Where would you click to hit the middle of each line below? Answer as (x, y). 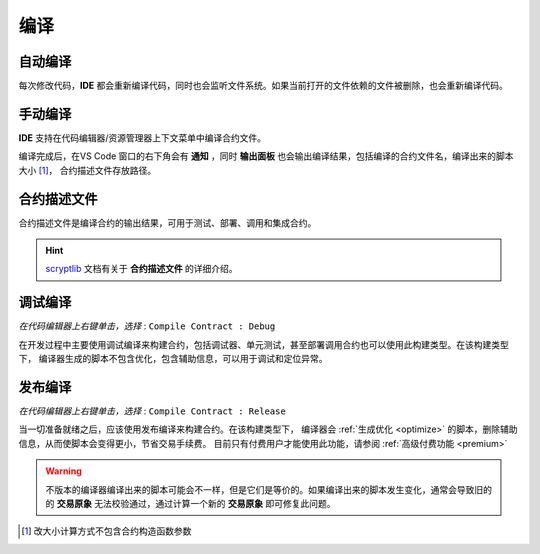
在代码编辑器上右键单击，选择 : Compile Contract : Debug (147, 326)
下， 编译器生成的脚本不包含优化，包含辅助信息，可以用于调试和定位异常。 (173, 359)
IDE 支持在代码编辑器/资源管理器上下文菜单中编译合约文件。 (142, 137)
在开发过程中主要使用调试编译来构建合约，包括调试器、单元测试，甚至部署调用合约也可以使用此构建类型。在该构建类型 (263, 344)
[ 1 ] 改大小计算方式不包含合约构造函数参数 (106, 531)
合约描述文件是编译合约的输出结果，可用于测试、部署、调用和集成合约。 (167, 222)
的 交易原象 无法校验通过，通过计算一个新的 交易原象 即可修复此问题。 (190, 503)
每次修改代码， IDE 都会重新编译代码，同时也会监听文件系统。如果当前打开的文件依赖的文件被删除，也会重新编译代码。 (263, 86)
